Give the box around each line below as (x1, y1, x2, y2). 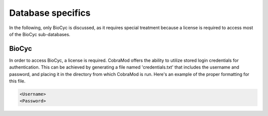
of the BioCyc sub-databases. (9, 31, 70, 37)
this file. (9, 78, 26, 84)
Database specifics (9, 7, 91, 18)
